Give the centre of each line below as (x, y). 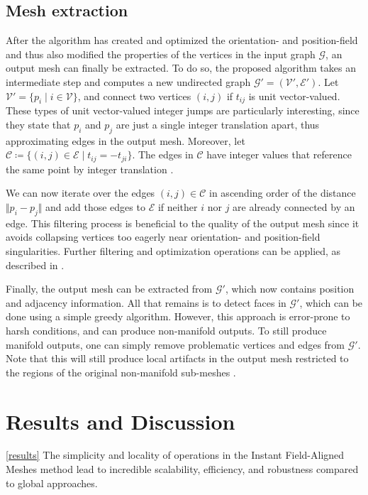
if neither (178, 207)
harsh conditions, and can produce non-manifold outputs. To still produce (166, 330)
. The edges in (163, 154)
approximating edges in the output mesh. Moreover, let (126, 140)
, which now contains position (290, 289)
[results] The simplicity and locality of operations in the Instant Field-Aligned (175, 455)
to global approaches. (52, 483)
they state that (38, 124)
